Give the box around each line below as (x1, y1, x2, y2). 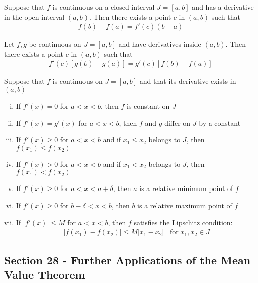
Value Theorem (4, 267, 85, 282)
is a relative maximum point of (137, 200, 232, 210)
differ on (164, 117, 191, 128)
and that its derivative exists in (139, 76, 236, 86)
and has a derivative (192, 2, 254, 12)
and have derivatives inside (118, 39, 201, 49)
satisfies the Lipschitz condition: (134, 217, 233, 227)
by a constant (199, 117, 241, 128)
